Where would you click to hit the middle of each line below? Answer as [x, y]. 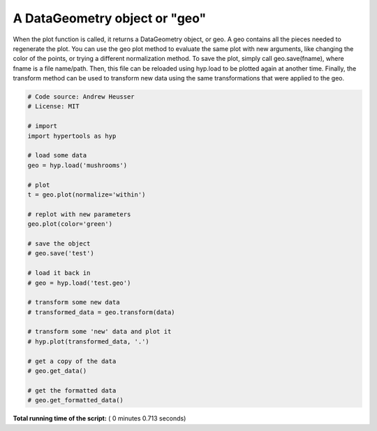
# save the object [59, 243]
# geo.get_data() [57, 371]
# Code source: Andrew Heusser [81, 97]
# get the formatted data [72, 390]
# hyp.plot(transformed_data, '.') [88, 341]
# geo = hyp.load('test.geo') [79, 283]
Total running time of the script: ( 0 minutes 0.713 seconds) [99, 418]
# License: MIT [53, 106]
